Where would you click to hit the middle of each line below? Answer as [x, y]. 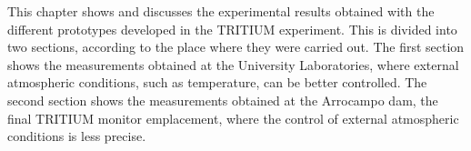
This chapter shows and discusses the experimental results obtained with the [221, 11]
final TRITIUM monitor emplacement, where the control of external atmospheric [233, 118]
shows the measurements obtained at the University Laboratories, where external [233, 64]
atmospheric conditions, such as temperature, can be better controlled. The [217, 82]
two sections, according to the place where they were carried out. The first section [236, 47]
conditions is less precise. [77, 136]
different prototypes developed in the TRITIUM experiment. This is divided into [232, 29]
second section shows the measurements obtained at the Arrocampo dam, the [223, 100]
